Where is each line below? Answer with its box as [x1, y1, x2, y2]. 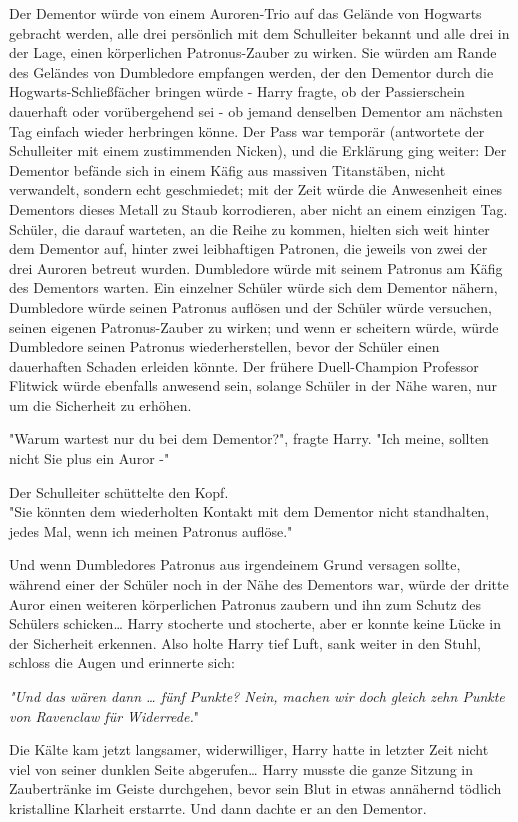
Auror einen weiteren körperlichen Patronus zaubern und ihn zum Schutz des [9, 593, 481, 614]
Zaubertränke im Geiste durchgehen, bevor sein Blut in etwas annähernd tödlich [9, 778, 502, 799]
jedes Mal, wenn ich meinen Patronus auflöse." [9, 520, 293, 541]
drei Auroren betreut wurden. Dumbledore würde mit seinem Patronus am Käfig [9, 257, 503, 278]
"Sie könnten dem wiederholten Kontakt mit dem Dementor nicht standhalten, [9, 501, 490, 522]
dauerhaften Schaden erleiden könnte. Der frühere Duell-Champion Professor [9, 355, 479, 376]
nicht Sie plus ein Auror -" [9, 448, 170, 469]
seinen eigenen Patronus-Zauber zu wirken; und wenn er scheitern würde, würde [9, 316, 499, 337]
